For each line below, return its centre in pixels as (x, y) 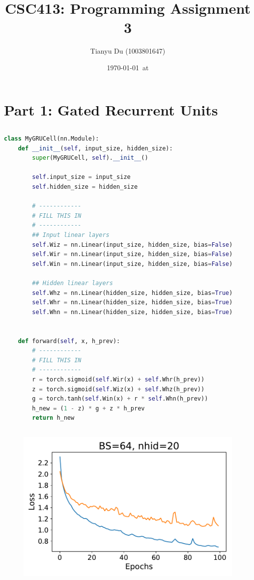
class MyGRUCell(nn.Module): (52, 139)
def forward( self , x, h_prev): (69, 341)
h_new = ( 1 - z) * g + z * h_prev (88, 408)
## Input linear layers (71, 235)
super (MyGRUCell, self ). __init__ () (90, 158)
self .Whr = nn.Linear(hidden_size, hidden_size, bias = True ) (132, 303)
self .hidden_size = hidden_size (85, 187)
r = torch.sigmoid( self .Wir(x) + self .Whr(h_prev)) (118, 379)
